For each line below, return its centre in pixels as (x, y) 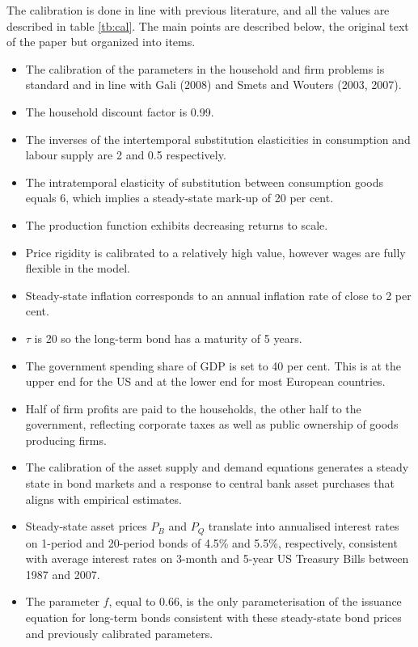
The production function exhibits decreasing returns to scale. (177, 224)
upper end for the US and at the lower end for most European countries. (205, 381)
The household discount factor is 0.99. (120, 111)
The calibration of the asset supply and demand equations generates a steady (217, 467)
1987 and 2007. (63, 574)
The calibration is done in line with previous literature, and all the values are (198, 10)
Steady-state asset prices (86, 526)
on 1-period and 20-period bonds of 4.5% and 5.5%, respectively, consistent (211, 542)
